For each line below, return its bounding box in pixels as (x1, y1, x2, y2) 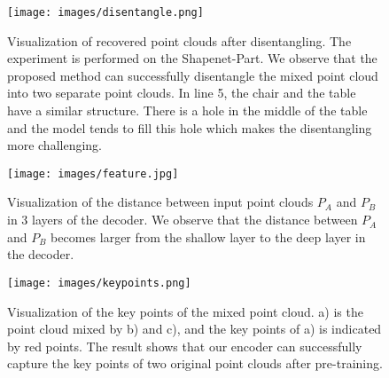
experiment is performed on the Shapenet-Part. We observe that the (7, 49, 377, 67)
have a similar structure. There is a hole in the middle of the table (7, 101, 368, 120)
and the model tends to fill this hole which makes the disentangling (7, 118, 372, 137)
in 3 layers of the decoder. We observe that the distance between (7, 210, 358, 229)
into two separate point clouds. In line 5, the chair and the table (7, 83, 356, 102)
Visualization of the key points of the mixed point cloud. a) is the (7, 302, 363, 320)
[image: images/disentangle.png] (7, 6, 204, 19)
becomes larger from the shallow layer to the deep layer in (51, 227, 366, 246)
